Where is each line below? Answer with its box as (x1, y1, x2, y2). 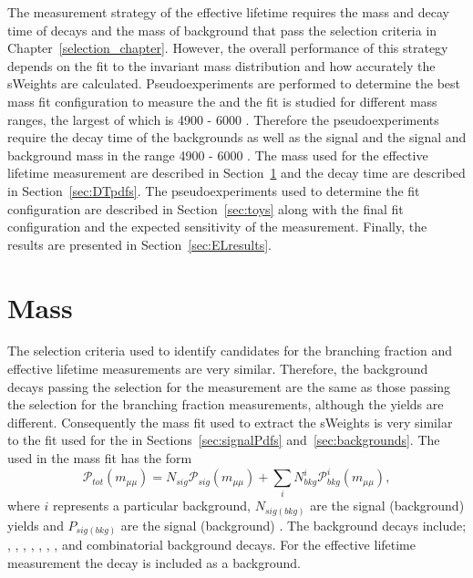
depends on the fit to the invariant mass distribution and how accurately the (7, 56, 436, 75)
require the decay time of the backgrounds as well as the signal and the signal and (7, 128, 467, 147)
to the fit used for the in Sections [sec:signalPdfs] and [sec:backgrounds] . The (7, 430, 440, 449)
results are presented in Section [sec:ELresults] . (7, 234, 272, 253)
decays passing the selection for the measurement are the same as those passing (7, 377, 451, 396)
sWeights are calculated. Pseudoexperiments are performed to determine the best (7, 74, 461, 93)
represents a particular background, (52, 496, 251, 515)
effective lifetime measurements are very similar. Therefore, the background (7, 359, 428, 378)
